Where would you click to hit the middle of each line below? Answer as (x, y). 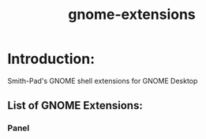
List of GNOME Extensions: (75, 105)
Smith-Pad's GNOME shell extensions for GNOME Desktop (103, 81)
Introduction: (51, 59)
